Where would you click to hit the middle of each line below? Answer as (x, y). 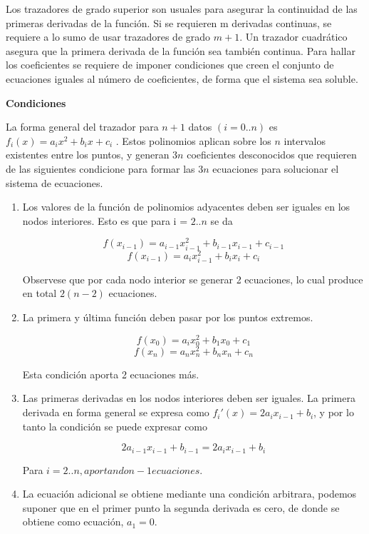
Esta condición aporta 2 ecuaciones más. (111, 374)
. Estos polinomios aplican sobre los (193, 140)
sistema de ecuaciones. (54, 182)
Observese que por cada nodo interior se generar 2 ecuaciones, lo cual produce (193, 279)
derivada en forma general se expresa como (116, 412)
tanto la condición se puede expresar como (115, 426)
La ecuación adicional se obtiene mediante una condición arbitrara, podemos (189, 494)
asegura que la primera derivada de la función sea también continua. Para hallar (181, 50)
